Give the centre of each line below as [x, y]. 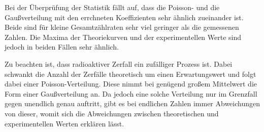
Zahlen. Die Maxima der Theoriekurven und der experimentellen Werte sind [123, 37]
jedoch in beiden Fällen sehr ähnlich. [62, 47]
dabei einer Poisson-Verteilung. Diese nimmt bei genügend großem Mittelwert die [131, 84]
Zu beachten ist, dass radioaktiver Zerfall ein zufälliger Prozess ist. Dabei [119, 63]
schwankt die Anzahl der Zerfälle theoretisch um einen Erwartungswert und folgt [130, 74]
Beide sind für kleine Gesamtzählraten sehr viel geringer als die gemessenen [122, 27]
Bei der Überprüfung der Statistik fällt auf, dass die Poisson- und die [112, 7]
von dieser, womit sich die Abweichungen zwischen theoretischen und [112, 113]
